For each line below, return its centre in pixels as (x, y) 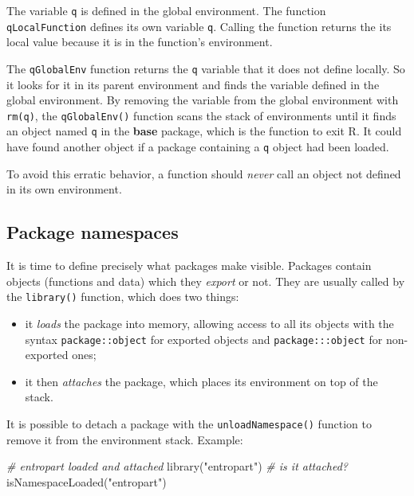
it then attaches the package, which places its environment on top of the (201, 381)
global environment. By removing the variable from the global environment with (203, 100)
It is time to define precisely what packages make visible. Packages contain (189, 266)
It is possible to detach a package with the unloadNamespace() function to (189, 423)
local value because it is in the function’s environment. (140, 42)
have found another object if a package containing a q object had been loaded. (198, 147)
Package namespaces (93, 232)
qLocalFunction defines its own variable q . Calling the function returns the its (199, 26)
